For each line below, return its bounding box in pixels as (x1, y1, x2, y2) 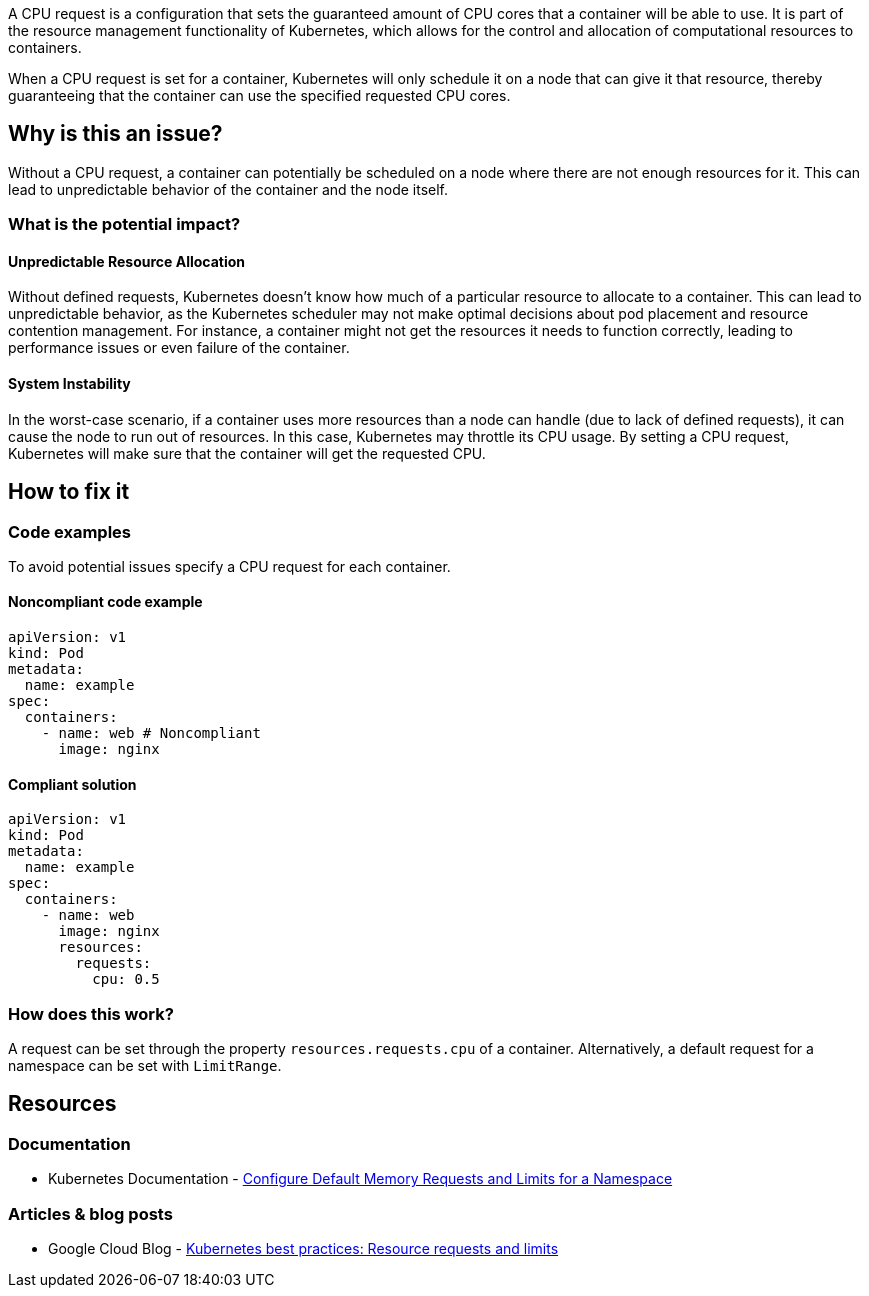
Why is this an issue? (8, 121, 223, 147)
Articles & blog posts (8, 1203, 173, 1224)
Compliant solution (8, 775, 137, 793)
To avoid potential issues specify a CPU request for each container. (8, 557, 451, 575)
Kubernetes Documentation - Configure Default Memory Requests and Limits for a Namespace (48, 1170, 673, 1188)
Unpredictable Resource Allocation (8, 252, 246, 270)
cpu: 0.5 (92, 971, 160, 988)
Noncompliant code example (8, 593, 203, 611)
